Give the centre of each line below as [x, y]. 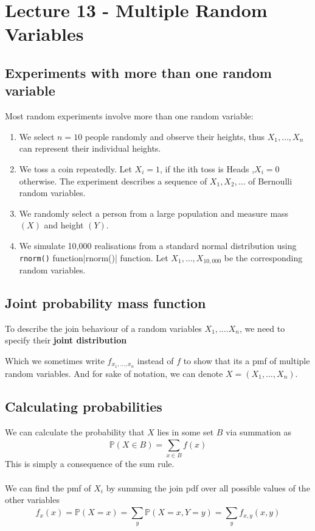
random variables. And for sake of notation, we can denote [114, 373]
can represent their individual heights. [90, 148]
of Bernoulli [270, 181]
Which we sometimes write [55, 360]
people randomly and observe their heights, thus [175, 136]
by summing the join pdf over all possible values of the [208, 487]
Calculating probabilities [84, 406]
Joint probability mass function [106, 302]
